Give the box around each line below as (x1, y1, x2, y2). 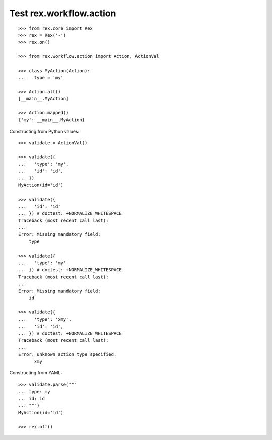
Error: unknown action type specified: (18, 352, 117, 357)
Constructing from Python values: (9, 129, 80, 135)
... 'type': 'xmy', (18, 317, 72, 322)
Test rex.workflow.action (9, 8, 116, 19)
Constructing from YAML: (9, 369, 62, 375)
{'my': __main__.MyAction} (18, 117, 85, 123)
